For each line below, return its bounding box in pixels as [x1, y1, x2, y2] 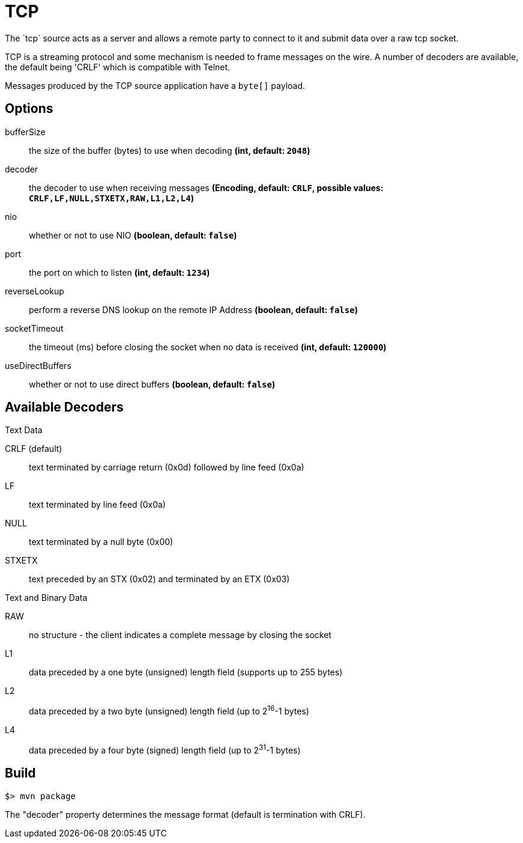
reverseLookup [5, 285, 64, 296]
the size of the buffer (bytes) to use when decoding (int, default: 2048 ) [29, 145, 310, 156]
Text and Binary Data [5, 592, 88, 603]
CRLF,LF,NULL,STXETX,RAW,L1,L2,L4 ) [29, 192, 194, 203]
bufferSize [5, 126, 46, 137]
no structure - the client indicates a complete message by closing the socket [29, 630, 331, 641]
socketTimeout [5, 323, 64, 333]
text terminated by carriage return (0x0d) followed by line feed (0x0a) [29, 462, 304, 473]
